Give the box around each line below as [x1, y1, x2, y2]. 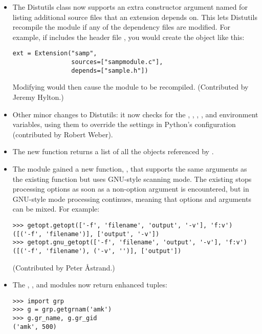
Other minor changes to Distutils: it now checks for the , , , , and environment [12, 109, 258, 119]
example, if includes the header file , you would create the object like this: [12, 31, 245, 42]
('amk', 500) [12, 323, 57, 330]
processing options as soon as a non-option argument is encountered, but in [12, 183, 249, 194]
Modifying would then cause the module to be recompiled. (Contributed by [12, 81, 249, 92]
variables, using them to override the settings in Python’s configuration [12, 119, 236, 130]
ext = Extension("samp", [12, 50, 97, 57]
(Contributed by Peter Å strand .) [12, 262, 115, 273]
